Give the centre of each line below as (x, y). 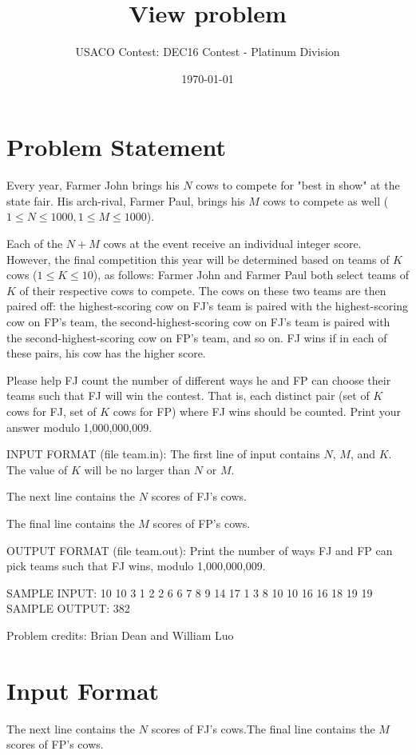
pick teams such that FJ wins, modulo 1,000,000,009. (136, 566)
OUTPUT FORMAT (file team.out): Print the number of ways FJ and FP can (200, 550)
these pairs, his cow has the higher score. (106, 353)
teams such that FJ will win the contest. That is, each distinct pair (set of (188, 395)
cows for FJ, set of (52, 411)
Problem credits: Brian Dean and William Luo (120, 635)
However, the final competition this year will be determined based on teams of (198, 259)
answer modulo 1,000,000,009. (79, 427)
